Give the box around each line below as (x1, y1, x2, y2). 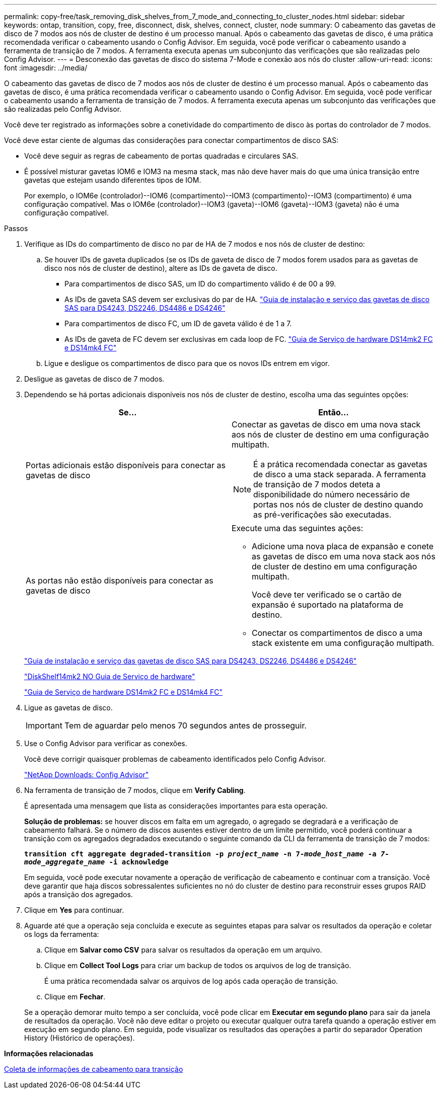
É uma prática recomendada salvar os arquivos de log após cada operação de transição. (44, 977, 338, 985)
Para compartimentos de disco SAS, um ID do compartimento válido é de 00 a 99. (64, 279, 336, 288)
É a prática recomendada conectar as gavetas (253, 459, 427, 469)
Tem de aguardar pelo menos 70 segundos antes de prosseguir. (64, 720, 307, 731)
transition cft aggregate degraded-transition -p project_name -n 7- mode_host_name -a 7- (24, 850, 389, 858)
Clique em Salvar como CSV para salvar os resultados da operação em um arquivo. (44, 945, 322, 954)
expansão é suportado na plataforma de (252, 600, 404, 610)
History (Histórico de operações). (24, 1034, 135, 1042)
